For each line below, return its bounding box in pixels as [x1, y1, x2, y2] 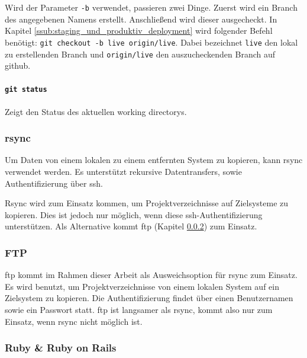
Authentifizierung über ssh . [5, 177, 103, 189]
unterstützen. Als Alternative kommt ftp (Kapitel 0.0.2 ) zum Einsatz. [5, 220, 257, 232]
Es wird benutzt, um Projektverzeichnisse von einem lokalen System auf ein [5, 280, 279, 292]
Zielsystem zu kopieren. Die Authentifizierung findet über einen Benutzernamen [5, 292, 293, 304]
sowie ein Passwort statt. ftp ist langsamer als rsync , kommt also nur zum [5, 303, 273, 315]
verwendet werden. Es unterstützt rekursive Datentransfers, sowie [5, 165, 242, 178]
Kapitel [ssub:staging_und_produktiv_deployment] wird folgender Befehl [5, 24, 273, 37]
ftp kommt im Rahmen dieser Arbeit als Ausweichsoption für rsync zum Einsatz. [5, 268, 298, 281]
